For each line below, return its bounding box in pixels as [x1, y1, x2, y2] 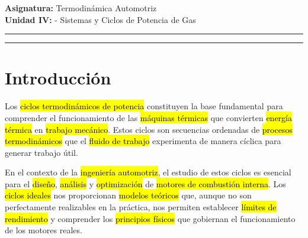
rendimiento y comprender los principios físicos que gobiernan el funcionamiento [5, 212, 296, 224]
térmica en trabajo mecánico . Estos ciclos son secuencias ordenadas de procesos [5, 123, 293, 135]
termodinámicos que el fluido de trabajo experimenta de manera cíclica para [5, 135, 281, 147]
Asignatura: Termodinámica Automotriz [5, 2, 157, 14]
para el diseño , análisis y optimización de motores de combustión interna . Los [5, 177, 286, 190]
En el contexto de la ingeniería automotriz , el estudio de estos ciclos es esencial [5, 166, 291, 178]
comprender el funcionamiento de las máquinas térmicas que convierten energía [5, 111, 292, 123]
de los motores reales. [5, 224, 82, 236]
